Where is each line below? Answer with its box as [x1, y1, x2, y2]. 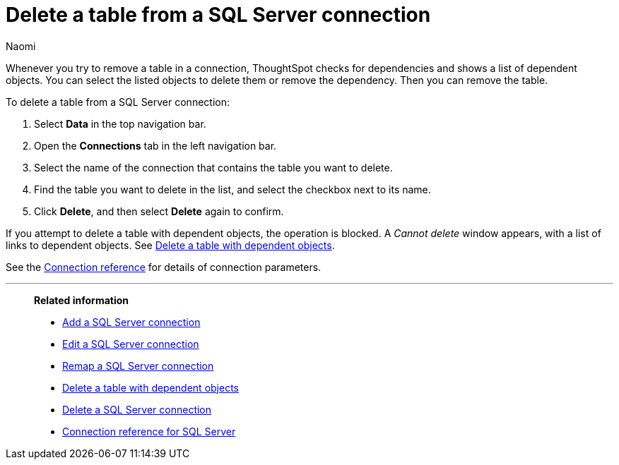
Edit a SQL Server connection [62, 337, 199, 350]
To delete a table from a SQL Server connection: [6, 95, 230, 108]
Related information [34, 294, 129, 306]
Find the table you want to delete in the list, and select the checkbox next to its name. [34, 183, 431, 195]
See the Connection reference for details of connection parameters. [6, 260, 322, 273]
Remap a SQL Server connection [62, 359, 214, 372]
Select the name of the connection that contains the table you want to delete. [34, 161, 393, 174]
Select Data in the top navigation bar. [34, 117, 206, 130]
